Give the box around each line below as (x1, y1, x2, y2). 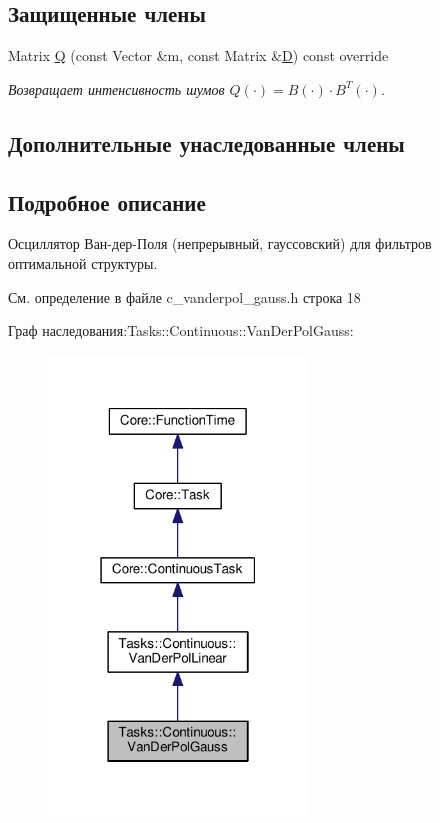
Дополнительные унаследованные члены (8, 127, 405, 158)
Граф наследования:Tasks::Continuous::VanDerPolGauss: (8, 320, 354, 341)
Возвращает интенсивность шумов (8, 78, 225, 99)
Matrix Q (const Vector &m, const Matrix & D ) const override (8, 45, 389, 66)
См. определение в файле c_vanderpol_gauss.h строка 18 (8, 286, 361, 307)
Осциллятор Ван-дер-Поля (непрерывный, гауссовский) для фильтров (8, 233, 432, 254)
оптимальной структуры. (8, 252, 158, 273)
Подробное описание (8, 186, 206, 217)
